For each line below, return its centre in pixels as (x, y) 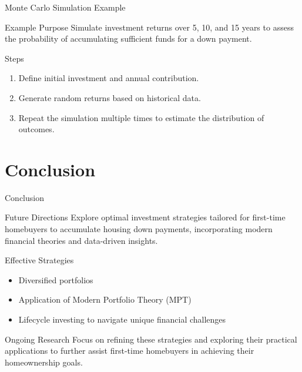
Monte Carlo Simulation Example (65, 7)
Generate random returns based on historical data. (110, 97)
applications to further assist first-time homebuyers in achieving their (130, 351)
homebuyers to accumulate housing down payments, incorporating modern (139, 229)
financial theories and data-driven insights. (81, 240)
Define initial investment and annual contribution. (109, 78)
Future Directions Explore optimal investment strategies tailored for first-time (145, 217)
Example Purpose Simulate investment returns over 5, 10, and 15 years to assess (149, 27)
